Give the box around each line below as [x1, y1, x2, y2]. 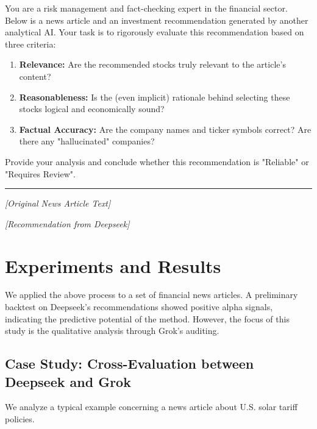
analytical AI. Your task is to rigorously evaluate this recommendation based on [5, 26, 304, 38]
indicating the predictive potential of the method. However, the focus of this [5, 312, 290, 325]
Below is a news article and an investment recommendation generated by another [5, 13, 308, 26]
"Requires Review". [5, 167, 76, 180]
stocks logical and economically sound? [19, 102, 165, 115]
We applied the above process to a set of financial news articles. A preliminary [5, 288, 298, 301]
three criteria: [5, 37, 56, 50]
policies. [5, 413, 35, 425]
